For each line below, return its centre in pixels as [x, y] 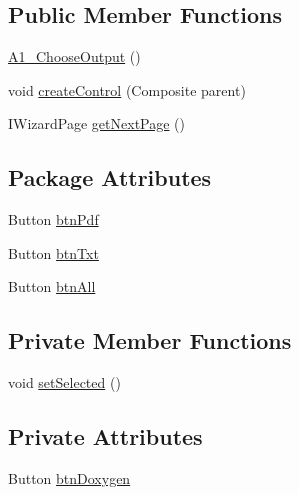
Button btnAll [52, 286]
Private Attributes [105, 436]
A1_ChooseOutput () [74, 56]
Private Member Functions [150, 340]
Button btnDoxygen [69, 477]
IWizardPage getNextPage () [96, 123]
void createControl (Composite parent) [127, 89]
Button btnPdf [53, 219]
